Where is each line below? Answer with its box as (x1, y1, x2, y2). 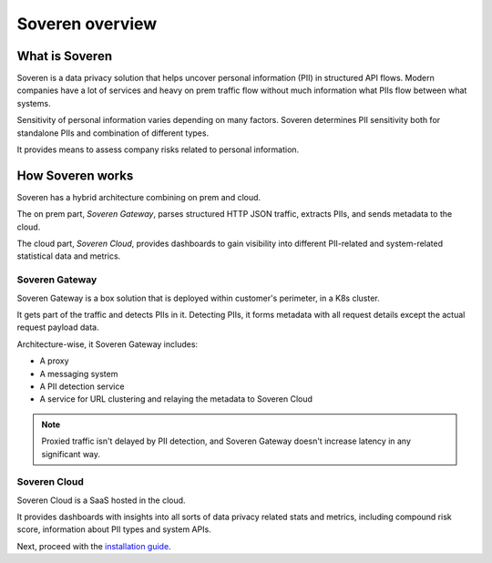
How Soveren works (16, 168, 134, 183)
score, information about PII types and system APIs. (16, 524, 211, 535)
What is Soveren (16, 48, 113, 64)
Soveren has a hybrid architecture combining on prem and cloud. (16, 191, 261, 202)
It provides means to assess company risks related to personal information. (16, 144, 300, 155)
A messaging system (39, 368, 118, 379)
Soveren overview (16, 14, 158, 34)
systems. (16, 97, 51, 108)
